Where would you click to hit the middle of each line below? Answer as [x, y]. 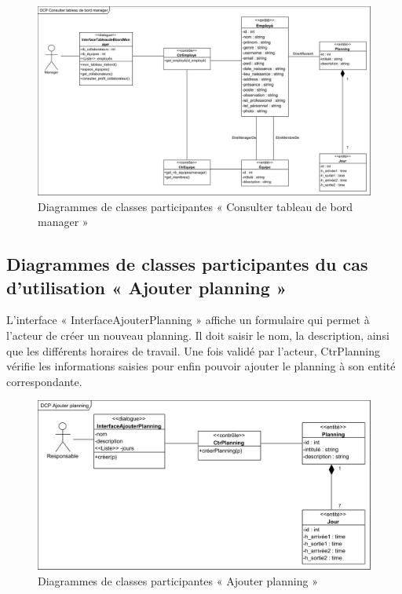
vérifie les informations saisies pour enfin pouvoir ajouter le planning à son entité [201, 366]
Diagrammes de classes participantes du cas [187, 264]
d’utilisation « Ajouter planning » [147, 287]
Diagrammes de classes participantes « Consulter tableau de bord [195, 206]
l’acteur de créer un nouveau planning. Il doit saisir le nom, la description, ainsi [198, 335]
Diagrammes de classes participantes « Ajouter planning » [178, 581]
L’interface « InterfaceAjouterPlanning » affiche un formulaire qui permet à [188, 320]
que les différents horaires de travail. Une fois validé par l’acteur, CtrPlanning [194, 350]
